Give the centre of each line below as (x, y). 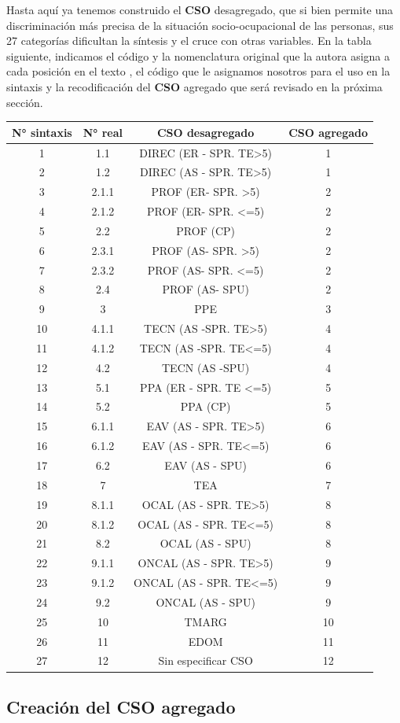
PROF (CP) (206, 230)
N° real (103, 132)
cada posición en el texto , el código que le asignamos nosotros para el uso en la (198, 71)
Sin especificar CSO (206, 660)
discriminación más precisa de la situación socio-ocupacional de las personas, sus (200, 25)
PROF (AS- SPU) (206, 289)
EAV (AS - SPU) (206, 465)
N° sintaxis (42, 132)
